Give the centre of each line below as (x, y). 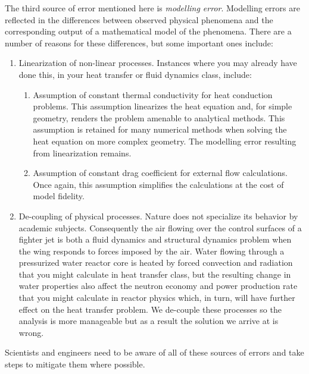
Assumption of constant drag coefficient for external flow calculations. (160, 173)
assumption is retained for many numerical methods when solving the (160, 129)
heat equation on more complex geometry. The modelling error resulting (165, 141)
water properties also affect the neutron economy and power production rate (158, 286)
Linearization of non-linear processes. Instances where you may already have (158, 63)
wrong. (31, 332)
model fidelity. (59, 196)
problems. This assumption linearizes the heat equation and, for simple (163, 106)
